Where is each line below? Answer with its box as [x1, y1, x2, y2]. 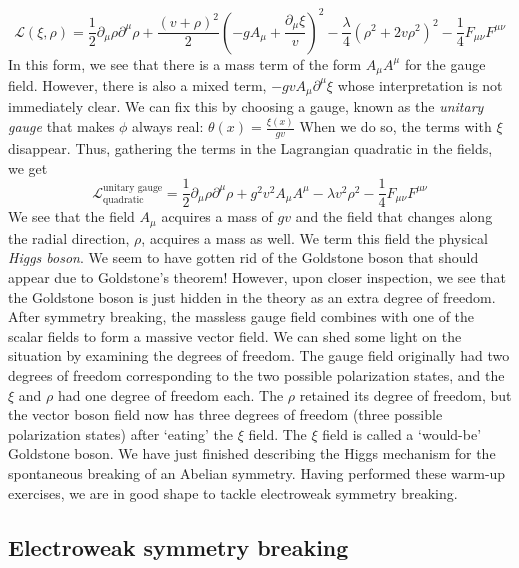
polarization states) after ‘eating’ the [8, 423, 234, 444]
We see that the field [8, 206, 135, 227]
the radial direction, [8, 227, 130, 248]
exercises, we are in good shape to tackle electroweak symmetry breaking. [8, 482, 458, 503]
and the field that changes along [295, 206, 493, 227]
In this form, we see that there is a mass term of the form [8, 53, 362, 74]
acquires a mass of [161, 206, 273, 227]
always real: [132, 116, 204, 137]
